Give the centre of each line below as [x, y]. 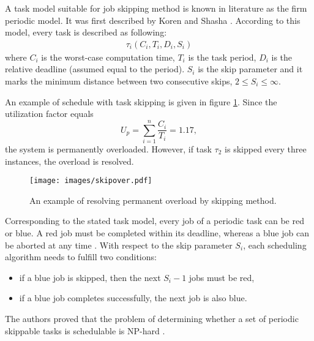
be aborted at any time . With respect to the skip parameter [119, 245]
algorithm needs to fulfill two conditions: [81, 257]
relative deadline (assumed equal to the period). [95, 69]
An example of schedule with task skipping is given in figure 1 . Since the [141, 101]
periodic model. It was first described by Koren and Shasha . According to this [153, 20]
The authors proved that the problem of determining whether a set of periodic [152, 318]
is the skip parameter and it [250, 69]
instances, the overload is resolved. [69, 161]
